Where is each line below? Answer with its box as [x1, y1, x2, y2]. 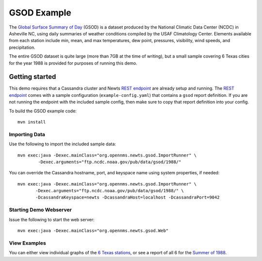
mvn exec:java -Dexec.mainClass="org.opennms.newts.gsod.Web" [17, 228, 169, 233]
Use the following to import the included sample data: [9, 141, 116, 147]
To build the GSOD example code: [9, 108, 77, 114]
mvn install [17, 119, 46, 124]
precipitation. [9, 44, 36, 50]
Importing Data [9, 131, 46, 138]
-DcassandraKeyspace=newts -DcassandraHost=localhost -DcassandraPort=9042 [35, 195, 220, 200]
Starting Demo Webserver [9, 206, 72, 213]
